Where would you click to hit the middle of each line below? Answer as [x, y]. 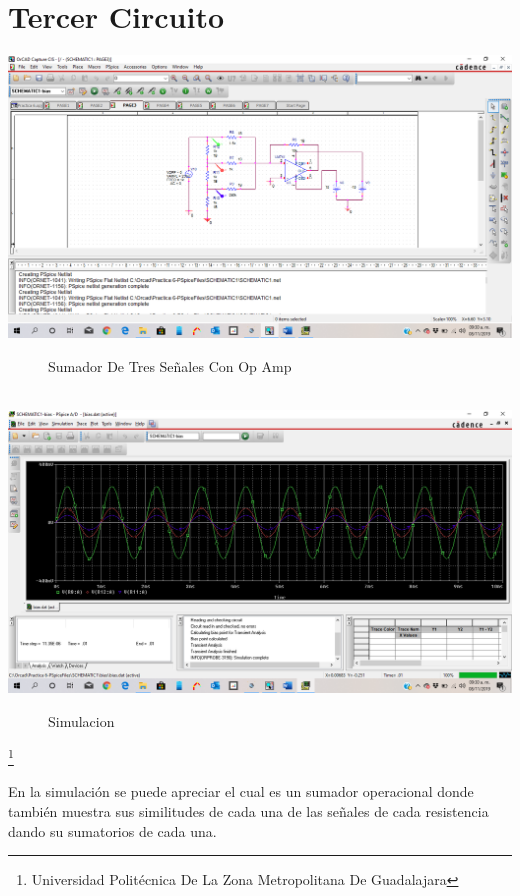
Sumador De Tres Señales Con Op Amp [170, 365]
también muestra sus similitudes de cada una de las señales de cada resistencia [248, 810]
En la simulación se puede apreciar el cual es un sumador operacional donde [241, 791]
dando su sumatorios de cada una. [112, 830]
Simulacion [81, 720]
